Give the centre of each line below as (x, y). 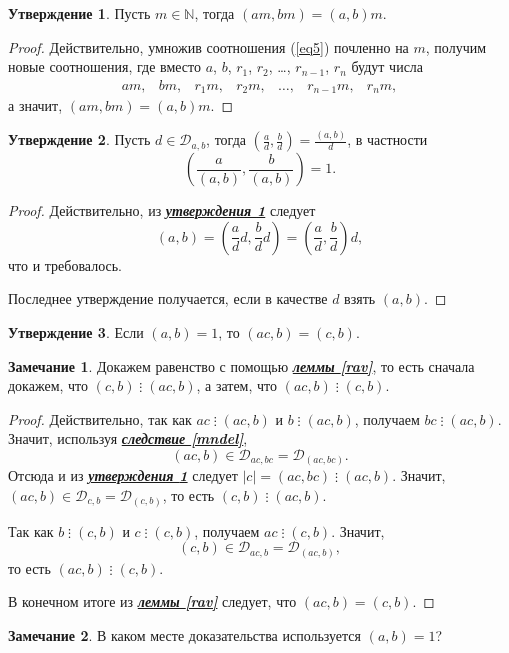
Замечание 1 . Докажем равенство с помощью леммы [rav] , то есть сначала (241, 365)
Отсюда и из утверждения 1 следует (123, 475)
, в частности (387, 139)
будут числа (387, 66)
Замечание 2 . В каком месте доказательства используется (185, 634)
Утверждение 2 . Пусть (79, 139)
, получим (456, 46)
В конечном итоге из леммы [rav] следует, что (152, 601)
